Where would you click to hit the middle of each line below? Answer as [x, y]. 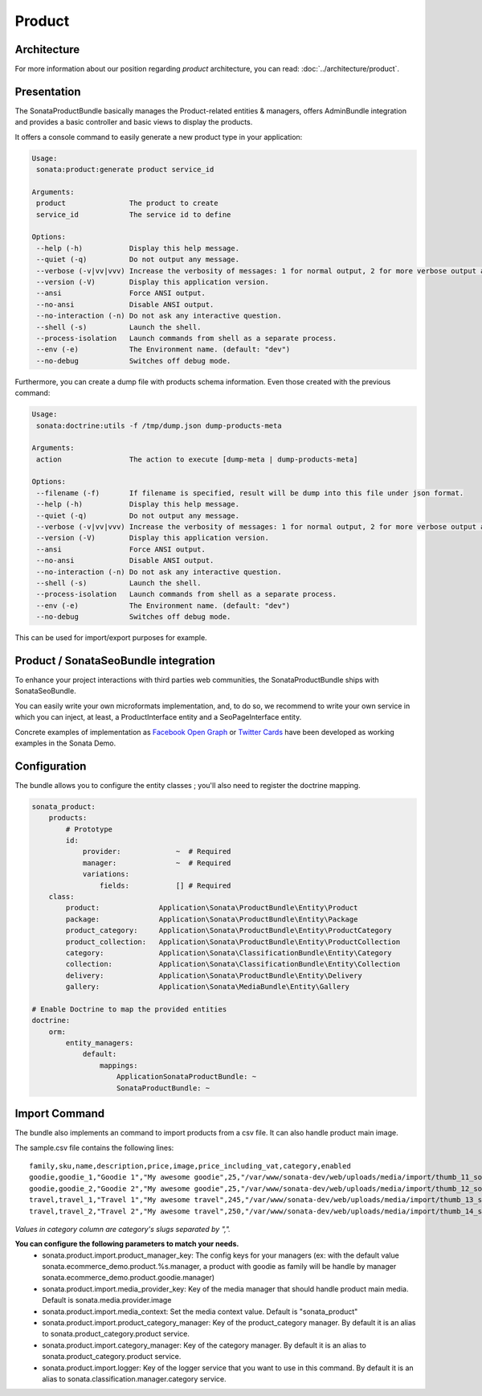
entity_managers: [100, 1043]
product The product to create [127, 203]
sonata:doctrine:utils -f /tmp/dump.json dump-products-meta [159, 425]
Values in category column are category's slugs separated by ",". [123, 1229]
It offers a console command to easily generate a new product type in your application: [159, 137]
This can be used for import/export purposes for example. [111, 638]
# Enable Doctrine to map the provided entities [129, 1009]
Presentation [48, 91]
